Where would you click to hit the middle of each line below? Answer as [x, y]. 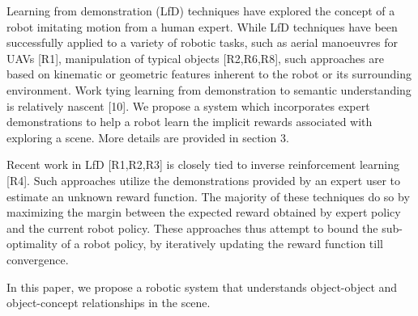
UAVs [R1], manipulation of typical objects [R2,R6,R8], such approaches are [195, 58]
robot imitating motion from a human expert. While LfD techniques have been [202, 26]
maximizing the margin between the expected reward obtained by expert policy [204, 212]
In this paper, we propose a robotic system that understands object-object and [202, 287]
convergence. [38, 259]
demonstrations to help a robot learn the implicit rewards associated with [190, 122]
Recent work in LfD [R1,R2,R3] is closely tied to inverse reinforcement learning [203, 164]
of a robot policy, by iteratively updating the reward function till [222, 244]
